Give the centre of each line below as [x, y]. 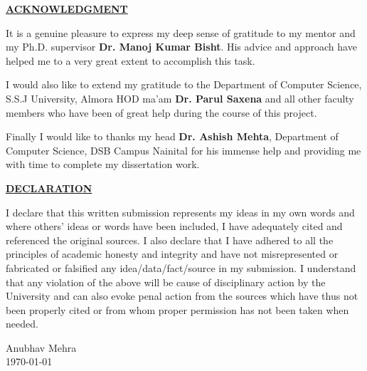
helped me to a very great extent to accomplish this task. [131, 60]
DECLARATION [49, 188]
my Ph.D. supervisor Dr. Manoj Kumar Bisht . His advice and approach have [181, 47]
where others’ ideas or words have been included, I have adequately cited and [174, 226]
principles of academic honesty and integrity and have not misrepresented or [172, 254]
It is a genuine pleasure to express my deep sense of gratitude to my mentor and [181, 32]
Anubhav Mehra [41, 347]
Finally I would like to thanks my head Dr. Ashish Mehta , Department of [172, 136]
